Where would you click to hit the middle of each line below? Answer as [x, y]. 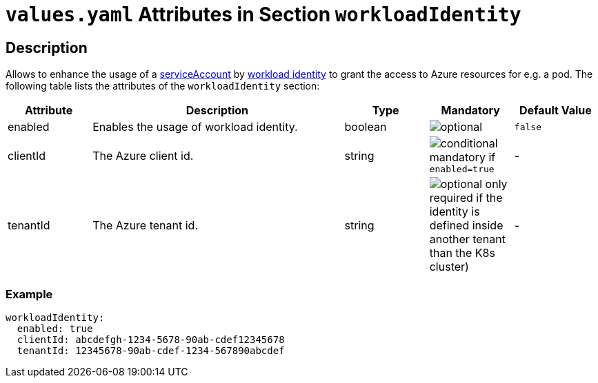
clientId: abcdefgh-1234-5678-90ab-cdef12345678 [151, 339]
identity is [455, 212]
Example [29, 294]
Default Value [556, 111]
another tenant [467, 239]
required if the [466, 198]
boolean [366, 127]
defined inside [466, 226]
